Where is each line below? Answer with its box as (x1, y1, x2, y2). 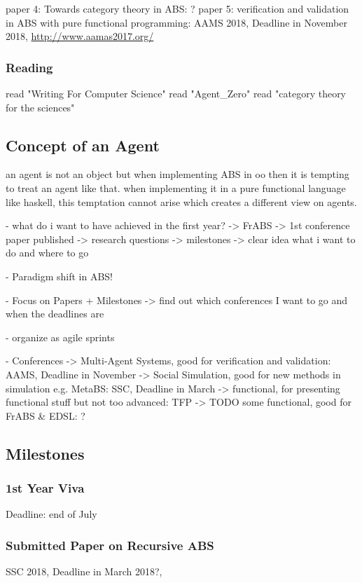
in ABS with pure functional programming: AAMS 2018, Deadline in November (6, 15, 347, 29)
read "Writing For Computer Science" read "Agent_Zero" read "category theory (6, 86, 347, 100)
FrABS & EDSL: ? (6, 408, 85, 423)
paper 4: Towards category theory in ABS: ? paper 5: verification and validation (6, 1, 349, 15)
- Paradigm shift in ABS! (6, 268, 113, 283)
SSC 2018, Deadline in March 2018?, (6, 564, 162, 579)
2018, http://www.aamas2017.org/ (6, 29, 154, 43)
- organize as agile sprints (6, 329, 115, 344)
